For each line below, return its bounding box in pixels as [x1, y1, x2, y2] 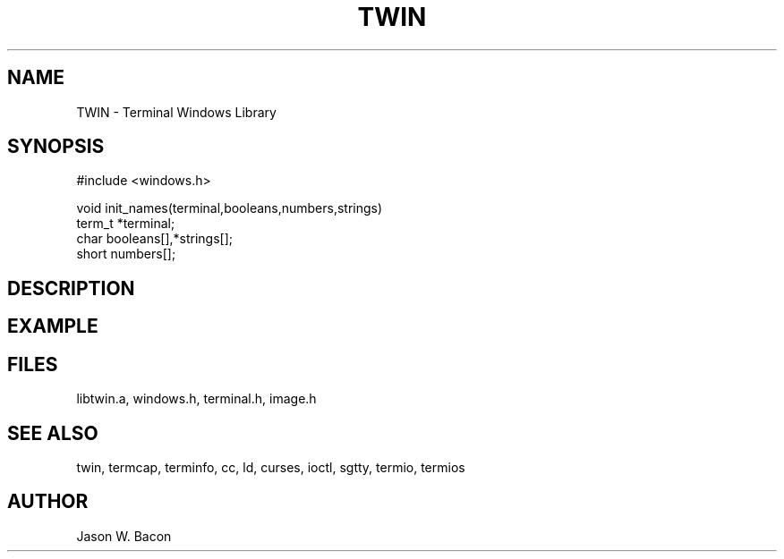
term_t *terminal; [76, 216, 175, 232]
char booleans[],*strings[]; [76, 231, 234, 247]
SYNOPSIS [7, 135, 105, 158]
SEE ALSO [7, 421, 98, 445]
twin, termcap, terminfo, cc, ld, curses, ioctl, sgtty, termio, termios [76, 459, 465, 475]
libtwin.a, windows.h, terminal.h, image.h [76, 391, 317, 407]
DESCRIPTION [7, 276, 135, 300]
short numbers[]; [76, 246, 176, 262]
